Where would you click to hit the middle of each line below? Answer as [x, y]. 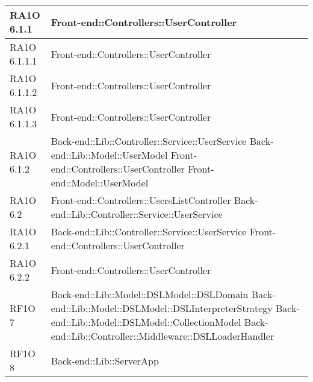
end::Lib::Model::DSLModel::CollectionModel [146, 322]
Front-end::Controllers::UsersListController [141, 200]
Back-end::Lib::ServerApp [105, 360]
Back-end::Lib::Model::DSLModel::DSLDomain [150, 294]
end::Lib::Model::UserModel [109, 155]
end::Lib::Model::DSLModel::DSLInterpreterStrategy [162, 308]
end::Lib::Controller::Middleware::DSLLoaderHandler [163, 336]
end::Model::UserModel [100, 183]
